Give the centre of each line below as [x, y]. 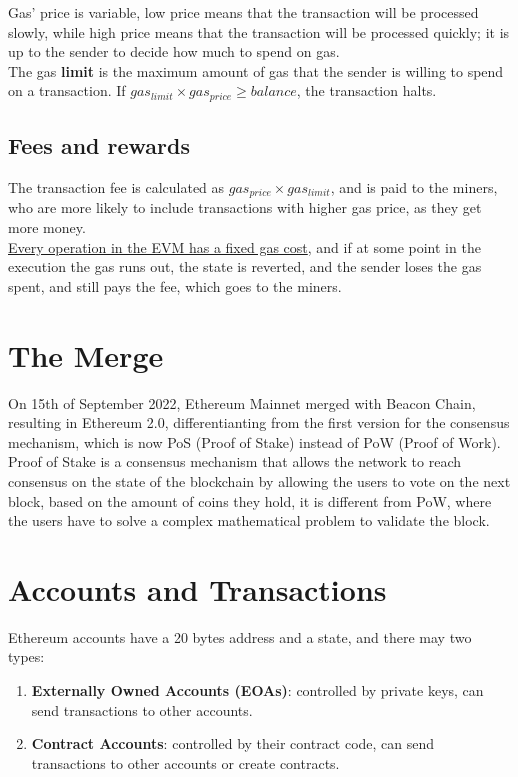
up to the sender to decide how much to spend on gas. [174, 51]
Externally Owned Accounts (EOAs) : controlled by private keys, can [257, 690]
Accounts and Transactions [197, 588]
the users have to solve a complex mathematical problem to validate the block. [249, 520]
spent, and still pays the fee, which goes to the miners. [175, 285]
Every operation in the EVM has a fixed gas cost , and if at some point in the [244, 246]
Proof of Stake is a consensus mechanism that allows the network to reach [234, 461]
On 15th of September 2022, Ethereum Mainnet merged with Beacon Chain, [242, 402]
